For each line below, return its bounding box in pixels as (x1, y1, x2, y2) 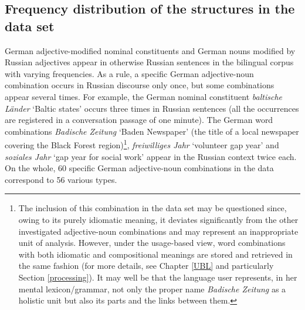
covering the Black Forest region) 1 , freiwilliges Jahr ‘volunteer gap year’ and (5, 137, 279, 151)
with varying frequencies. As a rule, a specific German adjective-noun (5, 67, 254, 79)
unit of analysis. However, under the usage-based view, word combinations (18, 236, 286, 249)
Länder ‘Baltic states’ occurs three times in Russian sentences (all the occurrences (5, 102, 299, 114)
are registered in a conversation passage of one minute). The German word (5, 114, 273, 126)
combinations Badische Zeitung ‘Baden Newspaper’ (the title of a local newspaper (5, 125, 299, 137)
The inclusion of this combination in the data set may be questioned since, (18, 202, 287, 214)
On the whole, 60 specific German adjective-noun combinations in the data (5, 162, 274, 174)
